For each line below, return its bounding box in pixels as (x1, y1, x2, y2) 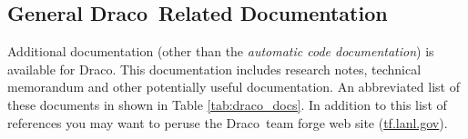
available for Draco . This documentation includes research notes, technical (7, 59, 422, 78)
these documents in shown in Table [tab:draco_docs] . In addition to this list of (7, 94, 447, 114)
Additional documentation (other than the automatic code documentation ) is (7, 42, 434, 61)
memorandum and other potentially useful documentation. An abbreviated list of (7, 77, 460, 96)
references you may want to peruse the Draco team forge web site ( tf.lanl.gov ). (7, 113, 448, 132)
